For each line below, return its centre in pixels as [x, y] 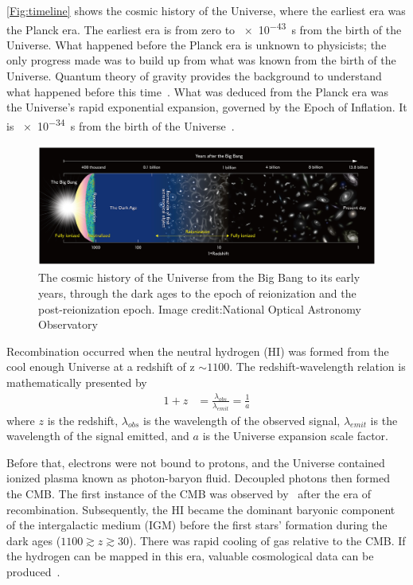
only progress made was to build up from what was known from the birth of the [201, 60]
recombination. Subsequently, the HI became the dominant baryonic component [201, 509]
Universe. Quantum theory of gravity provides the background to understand [194, 76]
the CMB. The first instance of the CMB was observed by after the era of [189, 494]
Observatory [68, 324]
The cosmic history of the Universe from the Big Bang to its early [199, 277]
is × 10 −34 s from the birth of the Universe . [121, 124]
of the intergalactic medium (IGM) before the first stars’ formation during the [197, 525]
